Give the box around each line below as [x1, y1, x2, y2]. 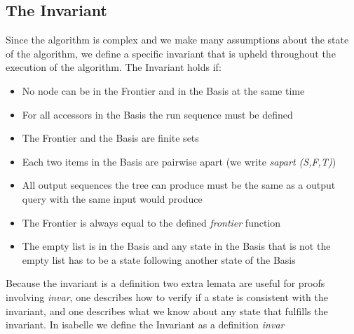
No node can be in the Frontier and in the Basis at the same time [22, 83, 305, 98]
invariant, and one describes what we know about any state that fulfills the [6, 303, 328, 318]
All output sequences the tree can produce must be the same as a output [22, 178, 336, 192]
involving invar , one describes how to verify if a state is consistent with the [6, 289, 328, 304]
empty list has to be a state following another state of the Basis [22, 252, 296, 267]
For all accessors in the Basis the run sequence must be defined [22, 107, 293, 121]
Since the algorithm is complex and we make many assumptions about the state [6, 32, 349, 47]
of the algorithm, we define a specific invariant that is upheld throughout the [6, 46, 336, 60]
